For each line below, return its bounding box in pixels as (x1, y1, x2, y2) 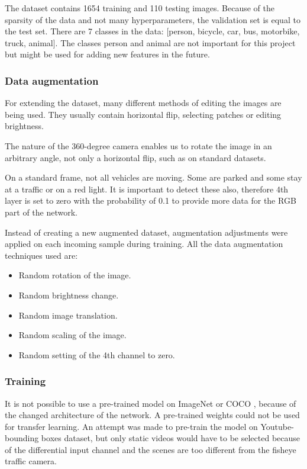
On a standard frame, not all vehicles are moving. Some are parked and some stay (5, 171, 302, 184)
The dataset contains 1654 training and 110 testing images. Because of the (5, 2, 274, 14)
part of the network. (5, 205, 77, 218)
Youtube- (260, 420, 294, 432)
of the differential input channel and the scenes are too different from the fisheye (5, 443, 296, 455)
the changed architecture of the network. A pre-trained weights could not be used (5, 409, 300, 421)
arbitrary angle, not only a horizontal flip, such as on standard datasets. (5, 151, 266, 163)
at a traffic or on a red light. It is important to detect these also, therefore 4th (5, 182, 289, 195)
